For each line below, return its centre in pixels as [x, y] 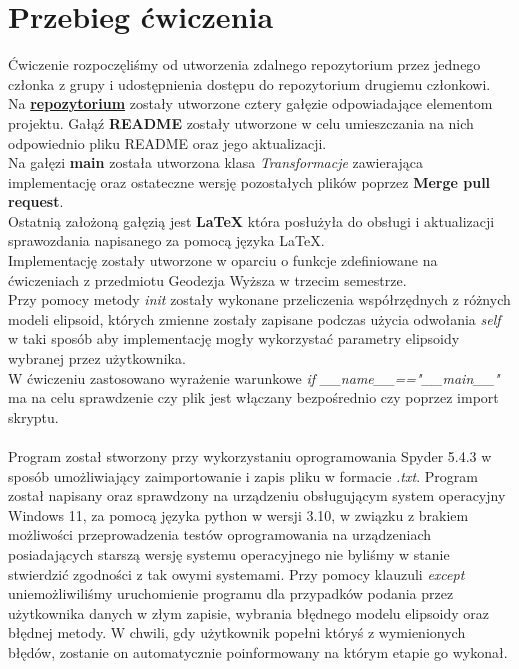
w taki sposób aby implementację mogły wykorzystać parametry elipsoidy [234, 338]
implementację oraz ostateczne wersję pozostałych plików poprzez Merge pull [249, 181]
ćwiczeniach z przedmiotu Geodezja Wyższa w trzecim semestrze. [207, 279]
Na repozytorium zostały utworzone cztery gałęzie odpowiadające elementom [250, 103]
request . [36, 201]
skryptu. [33, 416]
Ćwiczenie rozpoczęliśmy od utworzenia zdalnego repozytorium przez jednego [244, 64]
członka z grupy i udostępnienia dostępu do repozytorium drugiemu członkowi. [249, 83]
